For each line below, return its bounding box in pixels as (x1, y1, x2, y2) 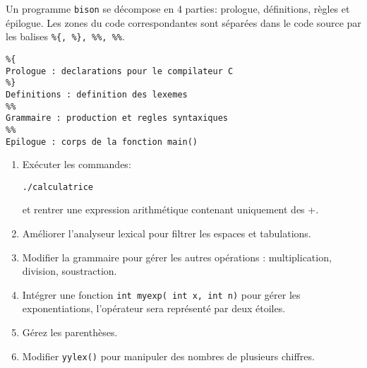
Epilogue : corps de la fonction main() (6, 136, 198, 147)
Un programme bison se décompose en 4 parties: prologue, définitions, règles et (6, 1, 350, 16)
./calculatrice (22, 182, 94, 192)
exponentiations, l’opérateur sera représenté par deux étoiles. (22, 301, 286, 316)
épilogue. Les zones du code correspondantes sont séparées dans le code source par (6, 15, 361, 30)
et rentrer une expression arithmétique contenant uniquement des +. (22, 202, 319, 217)
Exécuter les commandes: (22, 157, 131, 172)
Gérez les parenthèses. (22, 325, 118, 340)
